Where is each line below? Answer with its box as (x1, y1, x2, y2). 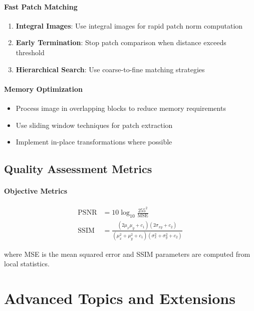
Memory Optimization (4, 83, 83, 94)
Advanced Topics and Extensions (4, 288, 235, 308)
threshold (16, 47, 45, 57)
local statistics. (4, 258, 50, 269)
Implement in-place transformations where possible (16, 136, 172, 147)
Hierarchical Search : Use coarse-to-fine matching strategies (16, 64, 205, 74)
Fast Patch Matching (4, 1, 78, 12)
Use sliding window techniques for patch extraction (16, 119, 173, 130)
